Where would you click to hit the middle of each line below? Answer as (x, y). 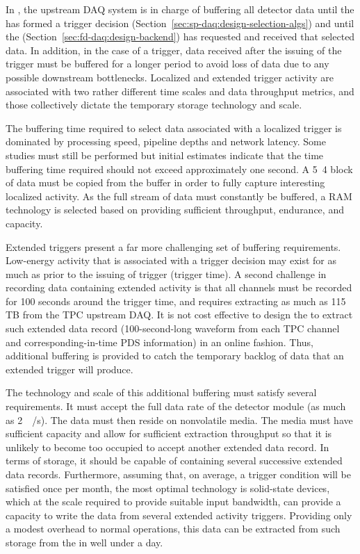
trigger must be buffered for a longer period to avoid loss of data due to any (167, 64)
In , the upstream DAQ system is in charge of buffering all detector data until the (180, 9)
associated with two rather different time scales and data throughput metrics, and (180, 91)
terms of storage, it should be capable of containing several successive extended (174, 461)
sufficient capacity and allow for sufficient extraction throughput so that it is (169, 433)
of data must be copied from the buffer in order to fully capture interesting (165, 182)
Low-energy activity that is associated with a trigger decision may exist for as (171, 260)
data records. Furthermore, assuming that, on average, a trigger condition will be (178, 474)
